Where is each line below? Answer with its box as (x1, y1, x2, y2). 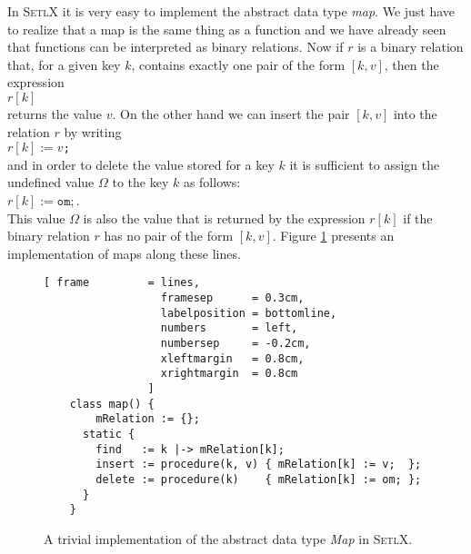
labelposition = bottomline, (160, 306, 337, 320)
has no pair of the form (104, 226, 234, 245)
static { (82, 427, 135, 440)
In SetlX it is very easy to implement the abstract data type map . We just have (7, 2, 456, 20)
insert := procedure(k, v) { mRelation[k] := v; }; (95, 458, 422, 471)
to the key (112, 173, 169, 192)
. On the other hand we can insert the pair (112, 104, 350, 123)
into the (393, 104, 437, 123)
